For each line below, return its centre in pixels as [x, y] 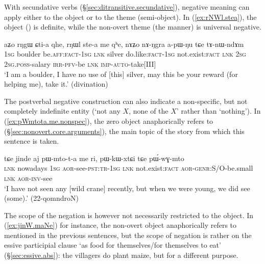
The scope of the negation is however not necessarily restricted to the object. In [129, 215]
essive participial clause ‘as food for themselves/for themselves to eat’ [113, 245]
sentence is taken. [32, 141]
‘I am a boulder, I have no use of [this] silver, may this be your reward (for [121, 74]
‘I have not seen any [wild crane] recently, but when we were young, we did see [127, 188]
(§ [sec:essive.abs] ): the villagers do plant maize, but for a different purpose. [121, 255]
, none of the [149, 111]
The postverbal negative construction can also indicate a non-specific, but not [126, 101]
